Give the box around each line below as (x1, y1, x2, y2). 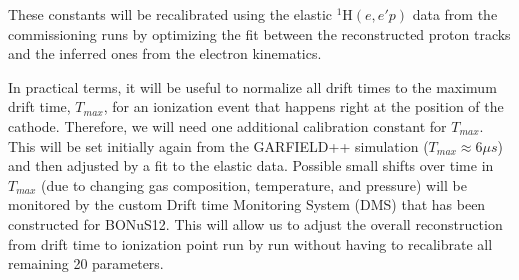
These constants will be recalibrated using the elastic (8, 4, 332, 24)
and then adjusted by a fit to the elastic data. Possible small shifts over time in (8, 155, 494, 176)
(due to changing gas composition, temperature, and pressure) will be (41, 174, 467, 195)
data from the (412, 4, 498, 24)
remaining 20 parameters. (8, 253, 164, 274)
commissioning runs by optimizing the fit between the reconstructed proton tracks (8, 23, 511, 44)
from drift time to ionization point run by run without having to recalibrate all (8, 233, 493, 254)
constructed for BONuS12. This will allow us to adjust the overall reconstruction (8, 213, 503, 234)
